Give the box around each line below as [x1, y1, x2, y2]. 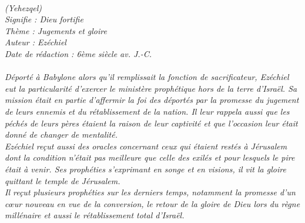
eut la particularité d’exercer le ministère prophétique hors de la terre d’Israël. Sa [5, 82, 297, 94]
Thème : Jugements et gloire [5, 24, 107, 36]
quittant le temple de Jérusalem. [5, 174, 120, 187]
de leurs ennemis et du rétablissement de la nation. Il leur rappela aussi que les [5, 105, 290, 117]
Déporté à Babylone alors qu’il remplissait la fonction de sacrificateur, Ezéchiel [5, 71, 289, 83]
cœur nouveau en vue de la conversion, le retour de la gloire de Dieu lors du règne [5, 197, 300, 209]
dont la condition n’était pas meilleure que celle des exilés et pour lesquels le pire [5, 151, 295, 164]
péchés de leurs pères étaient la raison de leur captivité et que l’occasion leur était [5, 117, 298, 129]
